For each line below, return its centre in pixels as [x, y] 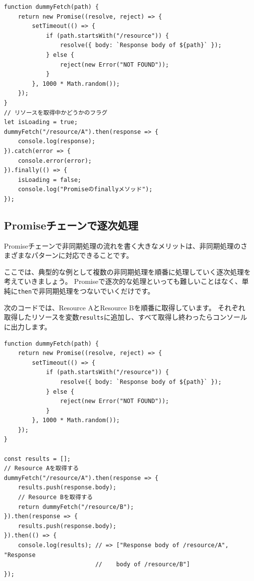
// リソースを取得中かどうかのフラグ [56, 113]
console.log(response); [57, 141]
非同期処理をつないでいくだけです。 [96, 291]
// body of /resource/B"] [143, 565]
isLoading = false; [50, 180]
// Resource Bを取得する [55, 497]
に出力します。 [28, 326]
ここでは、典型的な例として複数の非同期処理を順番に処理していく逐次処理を [127, 271]
